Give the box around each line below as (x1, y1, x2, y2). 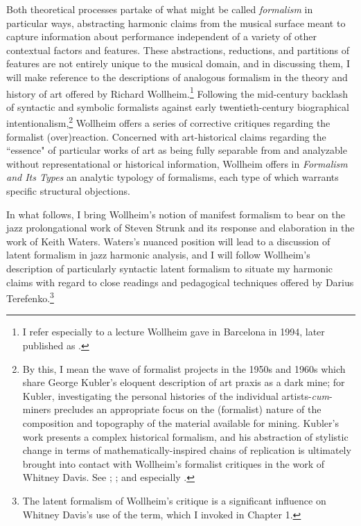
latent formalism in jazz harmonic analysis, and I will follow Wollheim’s (6, 247, 310, 262)
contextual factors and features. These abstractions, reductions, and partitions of (6, 42, 350, 57)
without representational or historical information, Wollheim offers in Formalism (6, 156, 348, 170)
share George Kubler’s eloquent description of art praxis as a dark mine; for (22, 375, 345, 389)
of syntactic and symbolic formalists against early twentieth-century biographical (6, 99, 349, 114)
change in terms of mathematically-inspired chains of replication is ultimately (22, 443, 351, 457)
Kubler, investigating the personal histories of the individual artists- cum (22, 388, 329, 403)
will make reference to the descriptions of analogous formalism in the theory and (6, 69, 348, 84)
